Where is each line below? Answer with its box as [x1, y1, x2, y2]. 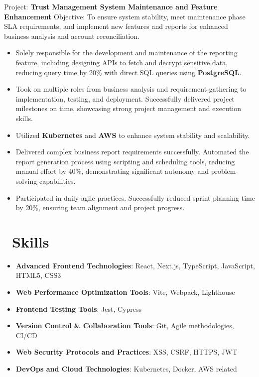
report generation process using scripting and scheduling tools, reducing [15, 156, 235, 166]
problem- [211, 166, 239, 176]
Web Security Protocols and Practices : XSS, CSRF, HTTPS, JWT [15, 347, 238, 357]
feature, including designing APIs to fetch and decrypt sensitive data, [15, 57, 228, 67]
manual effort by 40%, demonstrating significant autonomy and [15, 166, 209, 176]
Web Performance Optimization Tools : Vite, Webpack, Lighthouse [15, 287, 235, 297]
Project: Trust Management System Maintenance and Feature [4, 1, 218, 11]
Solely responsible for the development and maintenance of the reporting [15, 47, 238, 58]
